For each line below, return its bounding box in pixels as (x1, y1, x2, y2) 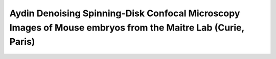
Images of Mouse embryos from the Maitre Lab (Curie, (9, 22, 245, 33)
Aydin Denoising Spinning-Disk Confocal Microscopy (9, 8, 240, 19)
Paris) (9, 36, 35, 48)
